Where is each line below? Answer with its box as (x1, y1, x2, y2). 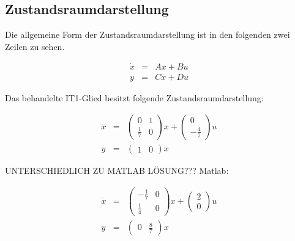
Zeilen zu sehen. (5, 40, 65, 52)
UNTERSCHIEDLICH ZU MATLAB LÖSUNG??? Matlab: (5, 164, 229, 177)
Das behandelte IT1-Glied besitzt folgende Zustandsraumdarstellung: (5, 91, 264, 104)
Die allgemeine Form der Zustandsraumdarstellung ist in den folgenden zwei (5, 28, 290, 41)
